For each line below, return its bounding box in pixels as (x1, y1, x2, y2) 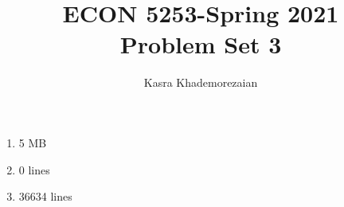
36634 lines (18, 188, 72, 205)
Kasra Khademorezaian (143, 74, 258, 91)
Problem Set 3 (119, 28, 282, 61)
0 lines (18, 161, 50, 178)
